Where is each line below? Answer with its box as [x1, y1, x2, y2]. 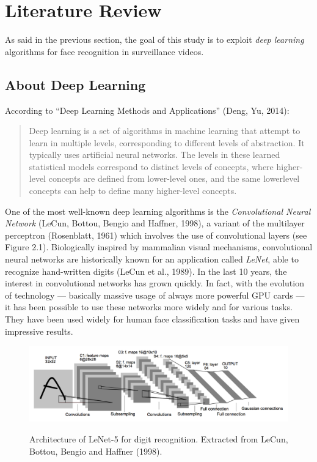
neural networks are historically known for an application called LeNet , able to [5, 253, 299, 266]
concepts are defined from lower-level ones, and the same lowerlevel [48, 172, 300, 185]
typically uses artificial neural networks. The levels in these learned [29, 148, 280, 161]
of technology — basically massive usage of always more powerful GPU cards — [5, 288, 305, 301]
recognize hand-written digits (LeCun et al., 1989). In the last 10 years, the [5, 264, 287, 277]
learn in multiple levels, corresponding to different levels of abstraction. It [29, 136, 305, 149]
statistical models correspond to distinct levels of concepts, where [29, 160, 274, 173]
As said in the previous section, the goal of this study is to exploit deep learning [5, 33, 304, 46]
